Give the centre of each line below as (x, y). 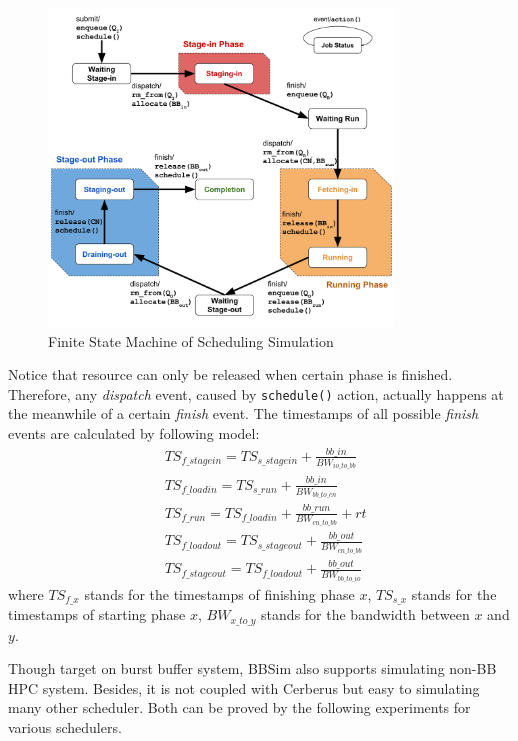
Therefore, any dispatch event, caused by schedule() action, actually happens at (256, 393)
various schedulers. (65, 726)
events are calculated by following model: (134, 432)
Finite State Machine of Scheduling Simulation (191, 340)
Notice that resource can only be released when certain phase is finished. (230, 374)
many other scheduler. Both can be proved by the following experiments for (239, 707)
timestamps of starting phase (97, 614)
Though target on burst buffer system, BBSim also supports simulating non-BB (252, 668)
